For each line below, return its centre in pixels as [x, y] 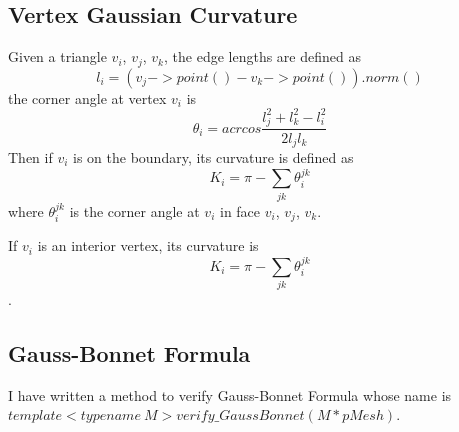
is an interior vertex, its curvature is [148, 245]
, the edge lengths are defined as [262, 56]
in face [240, 210]
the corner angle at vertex [87, 97]
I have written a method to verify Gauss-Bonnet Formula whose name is [230, 394]
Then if [30, 156]
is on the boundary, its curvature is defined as [213, 156]
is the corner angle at [134, 210]
